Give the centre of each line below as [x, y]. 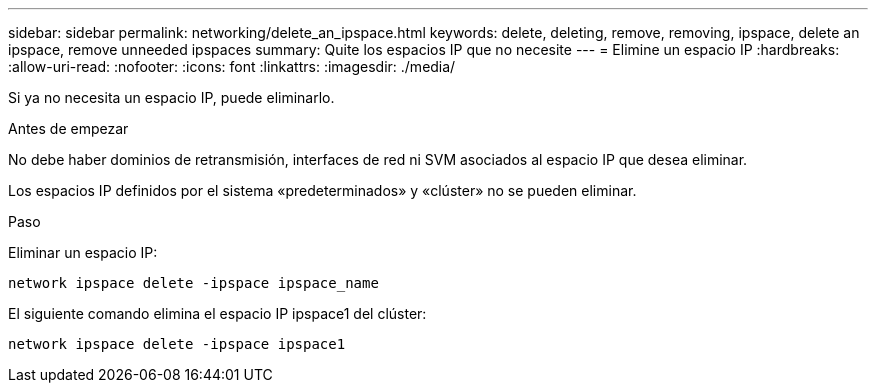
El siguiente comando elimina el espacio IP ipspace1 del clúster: [217, 313]
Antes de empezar [68, 128]
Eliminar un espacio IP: [83, 252]
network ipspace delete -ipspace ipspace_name [193, 283]
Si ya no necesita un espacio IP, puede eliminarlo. [171, 97]
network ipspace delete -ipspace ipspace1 [177, 344]
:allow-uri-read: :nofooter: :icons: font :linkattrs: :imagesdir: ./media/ [232, 66]
